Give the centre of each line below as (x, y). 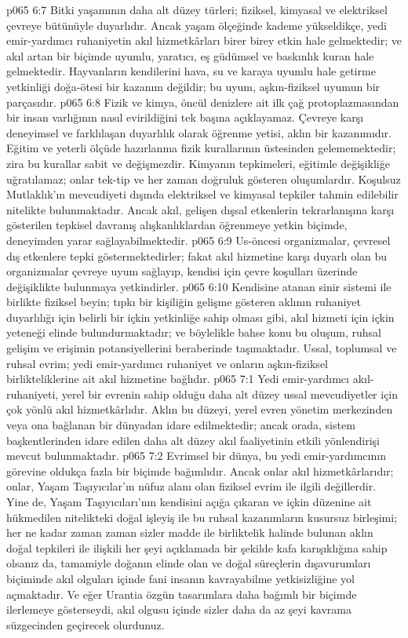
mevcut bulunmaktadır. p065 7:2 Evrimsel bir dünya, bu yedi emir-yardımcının (196, 456)
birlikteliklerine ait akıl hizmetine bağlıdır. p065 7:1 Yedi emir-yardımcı (178, 379)
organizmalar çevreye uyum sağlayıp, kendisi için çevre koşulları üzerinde (182, 271)
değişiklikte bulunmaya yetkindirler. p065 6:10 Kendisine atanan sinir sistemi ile (199, 286)
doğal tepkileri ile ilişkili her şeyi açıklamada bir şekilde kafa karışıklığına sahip (197, 547)
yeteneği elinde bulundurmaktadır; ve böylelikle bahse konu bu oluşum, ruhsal (194, 332)
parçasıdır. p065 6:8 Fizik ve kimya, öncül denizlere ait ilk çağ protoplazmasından (203, 102)
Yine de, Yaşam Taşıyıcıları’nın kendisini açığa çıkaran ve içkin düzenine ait (189, 501)
